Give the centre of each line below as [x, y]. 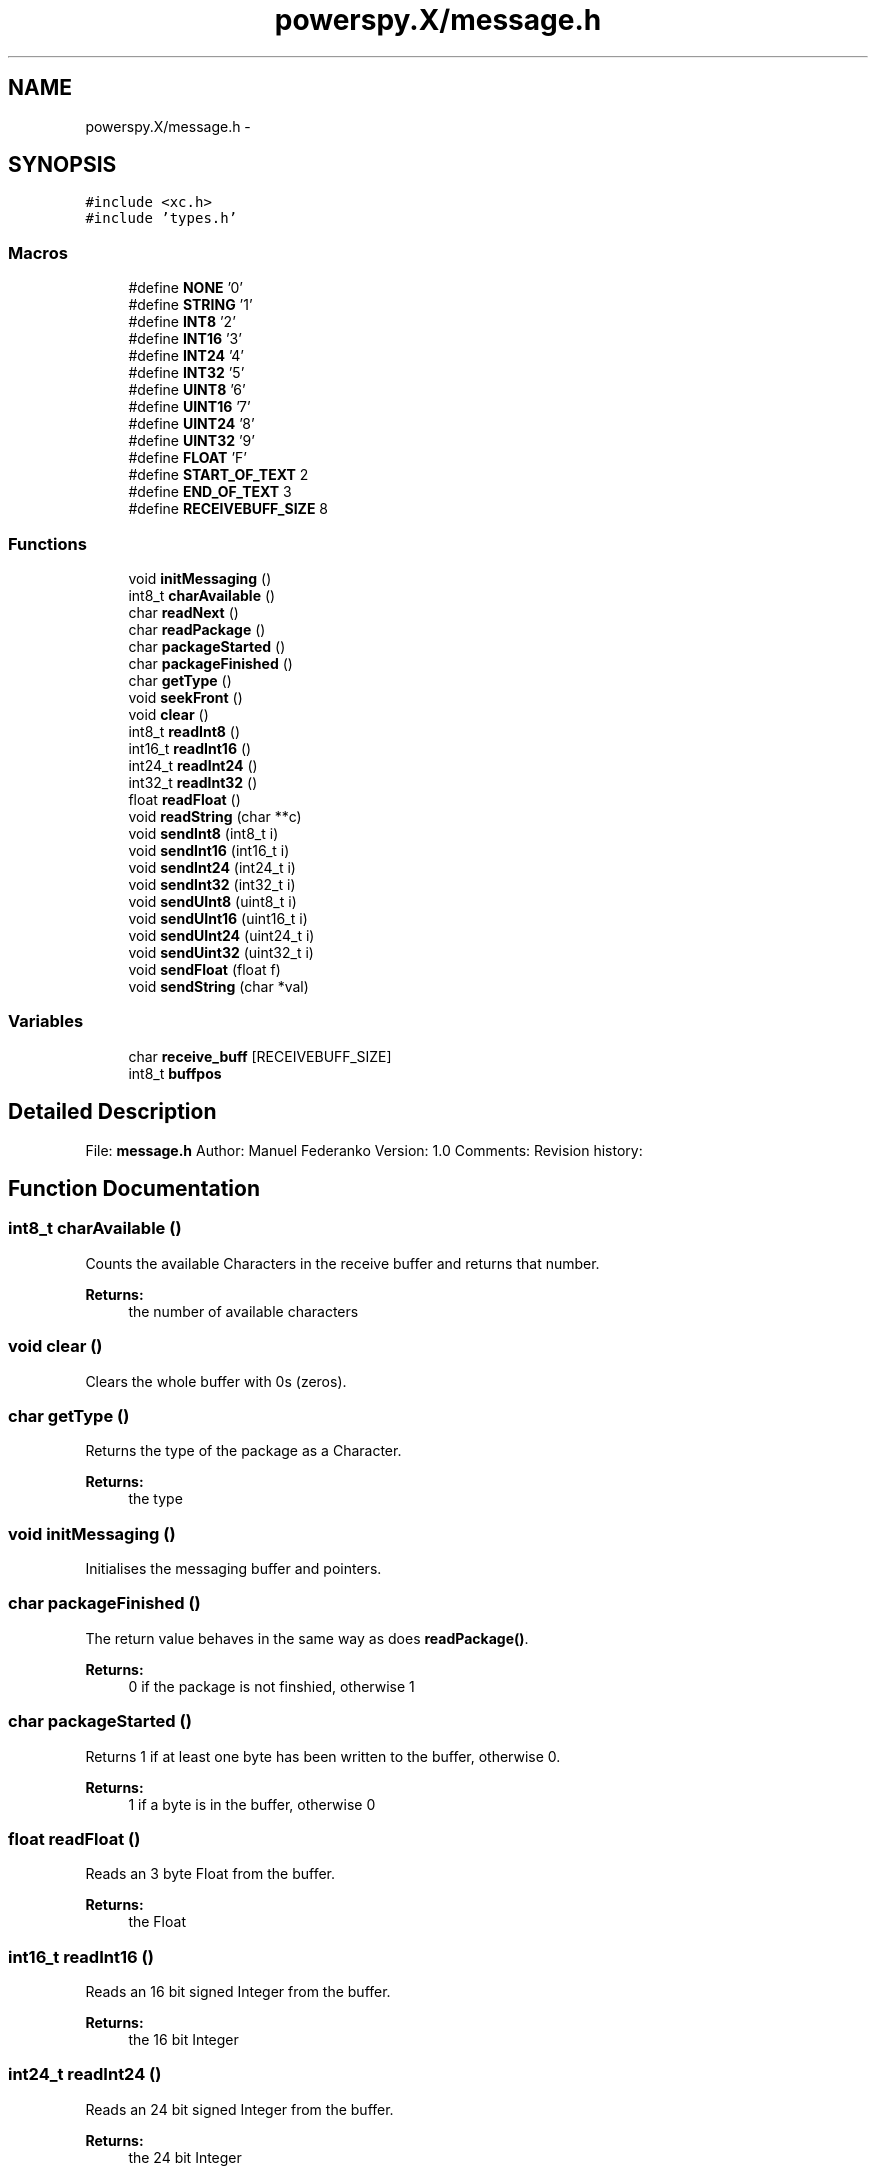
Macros [38, 252]
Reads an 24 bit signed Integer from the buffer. [239, 2109]
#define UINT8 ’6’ [187, 390]
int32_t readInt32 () [193, 782]
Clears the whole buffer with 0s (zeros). [216, 1381]
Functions [47, 543]
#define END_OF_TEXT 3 [210, 492]
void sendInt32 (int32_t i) [212, 884]
